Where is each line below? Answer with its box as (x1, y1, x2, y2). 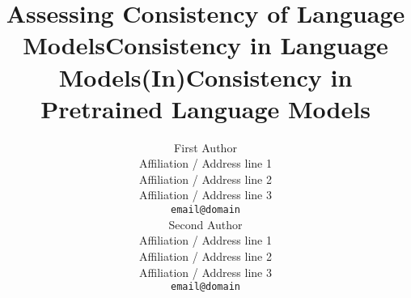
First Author (174, 138, 237, 155)
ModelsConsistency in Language (23, 28, 388, 62)
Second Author (168, 215, 243, 232)
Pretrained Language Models (40, 92, 371, 125)
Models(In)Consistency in (58, 60, 353, 93)
